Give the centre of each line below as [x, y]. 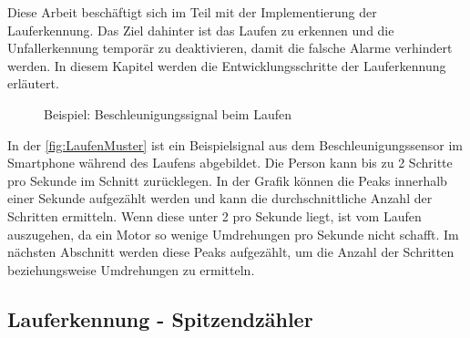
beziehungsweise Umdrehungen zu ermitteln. [131, 269]
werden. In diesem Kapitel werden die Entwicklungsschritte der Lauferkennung [227, 65]
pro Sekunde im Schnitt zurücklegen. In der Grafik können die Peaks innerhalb [227, 180]
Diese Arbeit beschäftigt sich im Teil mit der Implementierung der [192, 12]
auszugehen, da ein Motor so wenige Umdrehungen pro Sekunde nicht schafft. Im [233, 234]
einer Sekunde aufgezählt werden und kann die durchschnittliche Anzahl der [220, 198]
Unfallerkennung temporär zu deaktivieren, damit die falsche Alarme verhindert [230, 48]
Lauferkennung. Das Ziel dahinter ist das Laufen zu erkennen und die [201, 30]
